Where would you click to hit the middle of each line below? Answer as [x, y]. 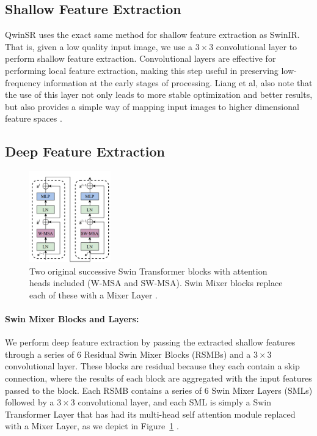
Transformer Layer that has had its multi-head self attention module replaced [150, 414]
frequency [23, 82]
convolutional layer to [257, 46]
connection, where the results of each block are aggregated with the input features [158, 378]
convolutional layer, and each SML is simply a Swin [174, 402]
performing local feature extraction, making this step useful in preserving [142, 70]
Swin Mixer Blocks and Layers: [72, 319]
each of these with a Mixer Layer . [93, 294]
